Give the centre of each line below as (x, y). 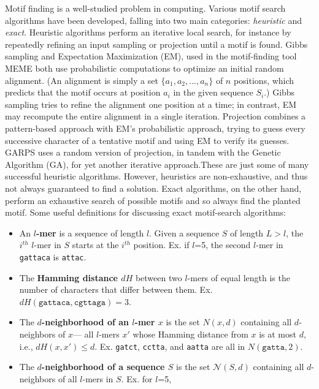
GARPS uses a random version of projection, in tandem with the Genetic (143, 152)
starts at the (95, 245)
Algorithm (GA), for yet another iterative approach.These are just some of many (157, 164)
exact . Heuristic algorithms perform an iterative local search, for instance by (148, 32)
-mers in (98, 378)
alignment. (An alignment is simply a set (82, 80)
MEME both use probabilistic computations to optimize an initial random (144, 68)
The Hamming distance (68, 277)
